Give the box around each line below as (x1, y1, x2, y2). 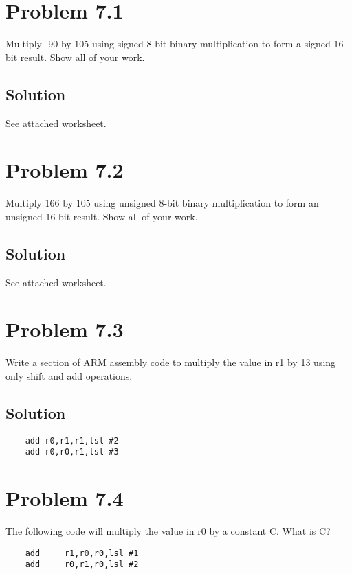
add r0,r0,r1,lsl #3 (25, 447, 119, 457)
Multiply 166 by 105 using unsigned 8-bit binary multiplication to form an (5, 196, 319, 210)
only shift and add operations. (5, 368, 133, 382)
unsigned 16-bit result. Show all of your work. (5, 209, 198, 223)
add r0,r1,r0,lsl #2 (25, 560, 139, 570)
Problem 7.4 (5, 484, 124, 512)
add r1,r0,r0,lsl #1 (25, 548, 139, 558)
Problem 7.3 (5, 315, 124, 343)
